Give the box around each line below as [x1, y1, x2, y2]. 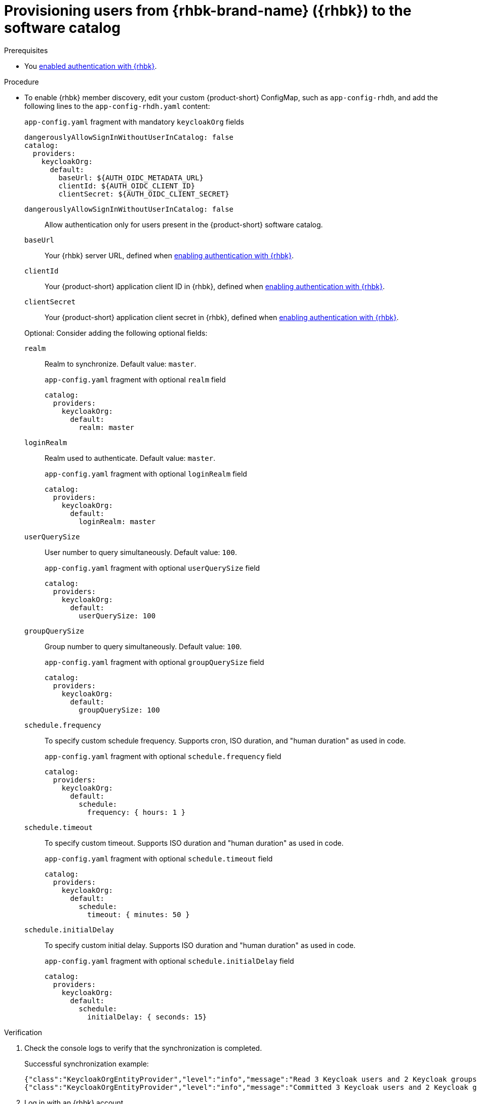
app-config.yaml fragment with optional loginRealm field [45, 469, 247, 478]
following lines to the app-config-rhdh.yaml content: [24, 101, 210, 110]
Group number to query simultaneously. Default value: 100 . [45, 642, 242, 651]
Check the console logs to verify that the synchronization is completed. [24, 1043, 262, 1052]
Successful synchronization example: [24, 1059, 149, 1068]
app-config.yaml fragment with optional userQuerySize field [45, 563, 260, 572]
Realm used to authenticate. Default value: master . [45, 453, 216, 462]
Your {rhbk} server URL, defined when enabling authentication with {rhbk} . [45, 251, 294, 260]
